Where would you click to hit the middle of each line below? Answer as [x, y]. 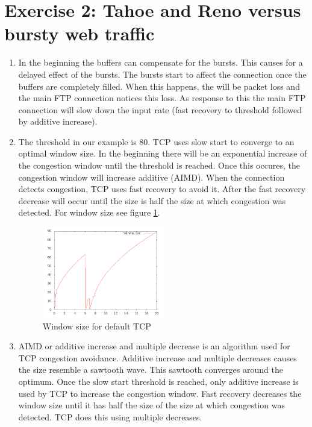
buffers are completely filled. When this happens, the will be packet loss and [159, 86]
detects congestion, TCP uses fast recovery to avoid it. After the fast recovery [162, 189]
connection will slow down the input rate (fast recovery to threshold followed [160, 109]
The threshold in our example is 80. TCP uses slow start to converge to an [156, 141]
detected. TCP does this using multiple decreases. [110, 416]
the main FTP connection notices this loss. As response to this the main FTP [162, 98]
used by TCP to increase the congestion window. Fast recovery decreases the [160, 393]
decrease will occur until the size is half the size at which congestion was [152, 200]
